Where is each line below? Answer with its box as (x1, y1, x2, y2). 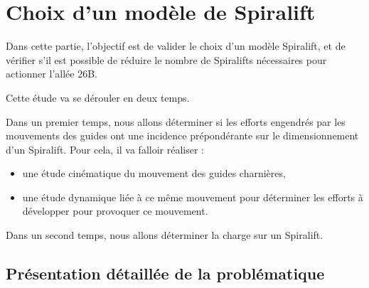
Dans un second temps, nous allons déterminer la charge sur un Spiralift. (6, 228, 323, 242)
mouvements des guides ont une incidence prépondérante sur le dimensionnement (6, 128, 359, 143)
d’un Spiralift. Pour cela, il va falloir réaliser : (6, 142, 204, 156)
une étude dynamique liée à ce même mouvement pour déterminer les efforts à (22, 189, 363, 204)
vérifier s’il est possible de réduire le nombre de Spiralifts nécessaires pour (6, 52, 327, 67)
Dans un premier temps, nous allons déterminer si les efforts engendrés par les (6, 114, 346, 129)
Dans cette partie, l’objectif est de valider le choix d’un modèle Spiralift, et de (6, 38, 346, 53)
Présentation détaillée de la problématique (6, 262, 325, 284)
